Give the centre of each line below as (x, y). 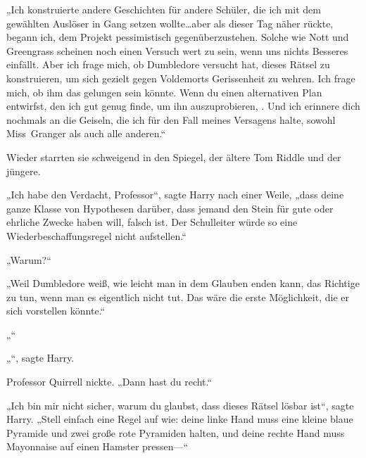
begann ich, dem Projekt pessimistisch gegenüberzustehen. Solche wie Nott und (178, 37)
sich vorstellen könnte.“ (56, 311)
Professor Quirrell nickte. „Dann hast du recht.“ (109, 382)
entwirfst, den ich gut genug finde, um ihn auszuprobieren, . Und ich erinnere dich (183, 106)
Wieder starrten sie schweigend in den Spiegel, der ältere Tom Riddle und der (174, 157)
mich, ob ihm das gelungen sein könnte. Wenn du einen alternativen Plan (164, 92)
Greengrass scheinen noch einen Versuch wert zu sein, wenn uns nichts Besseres (177, 50)
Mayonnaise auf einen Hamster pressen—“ (97, 446)
